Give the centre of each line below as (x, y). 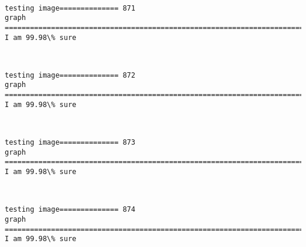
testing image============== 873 (70, 143)
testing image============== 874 (70, 210)
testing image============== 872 (70, 75)
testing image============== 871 (70, 8)
